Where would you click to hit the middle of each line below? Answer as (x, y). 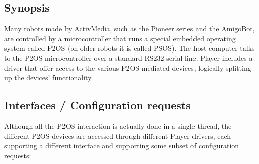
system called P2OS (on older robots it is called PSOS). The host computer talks (129, 48)
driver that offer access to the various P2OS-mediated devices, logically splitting (128, 68)
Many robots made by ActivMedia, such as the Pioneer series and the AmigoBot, (129, 28)
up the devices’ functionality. (49, 78)
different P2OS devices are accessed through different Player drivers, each (118, 136)
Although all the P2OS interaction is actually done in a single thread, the (118, 126)
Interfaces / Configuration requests (98, 105)
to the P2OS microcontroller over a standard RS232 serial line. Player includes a (128, 58)
